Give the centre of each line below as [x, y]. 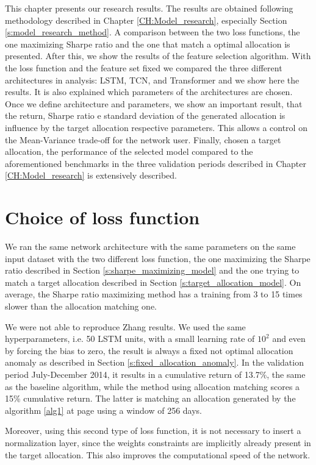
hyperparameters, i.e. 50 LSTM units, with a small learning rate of [130, 339]
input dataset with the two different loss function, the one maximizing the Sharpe [158, 258]
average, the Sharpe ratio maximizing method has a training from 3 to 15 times [154, 294]
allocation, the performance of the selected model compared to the [129, 151]
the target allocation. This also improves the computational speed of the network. [158, 454]
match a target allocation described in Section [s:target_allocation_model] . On [153, 282]
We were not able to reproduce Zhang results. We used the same [125, 326]
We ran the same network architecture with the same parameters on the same [150, 247]
